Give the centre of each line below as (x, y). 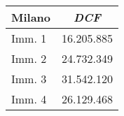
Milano (31, 17)
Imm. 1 (29, 38)
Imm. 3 (29, 79)
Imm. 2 (29, 58)
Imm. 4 (29, 99)
